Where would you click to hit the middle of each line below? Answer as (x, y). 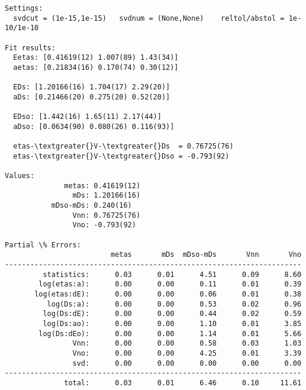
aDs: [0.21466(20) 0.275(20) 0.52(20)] (92, 97)
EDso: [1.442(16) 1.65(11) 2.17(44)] (87, 117)
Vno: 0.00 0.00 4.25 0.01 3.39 (187, 353)
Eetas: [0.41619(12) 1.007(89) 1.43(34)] (96, 58)
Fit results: (30, 48)
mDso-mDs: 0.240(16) (91, 206)
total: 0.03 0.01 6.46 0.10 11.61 (183, 383)
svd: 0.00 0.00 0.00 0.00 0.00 (187, 363)
